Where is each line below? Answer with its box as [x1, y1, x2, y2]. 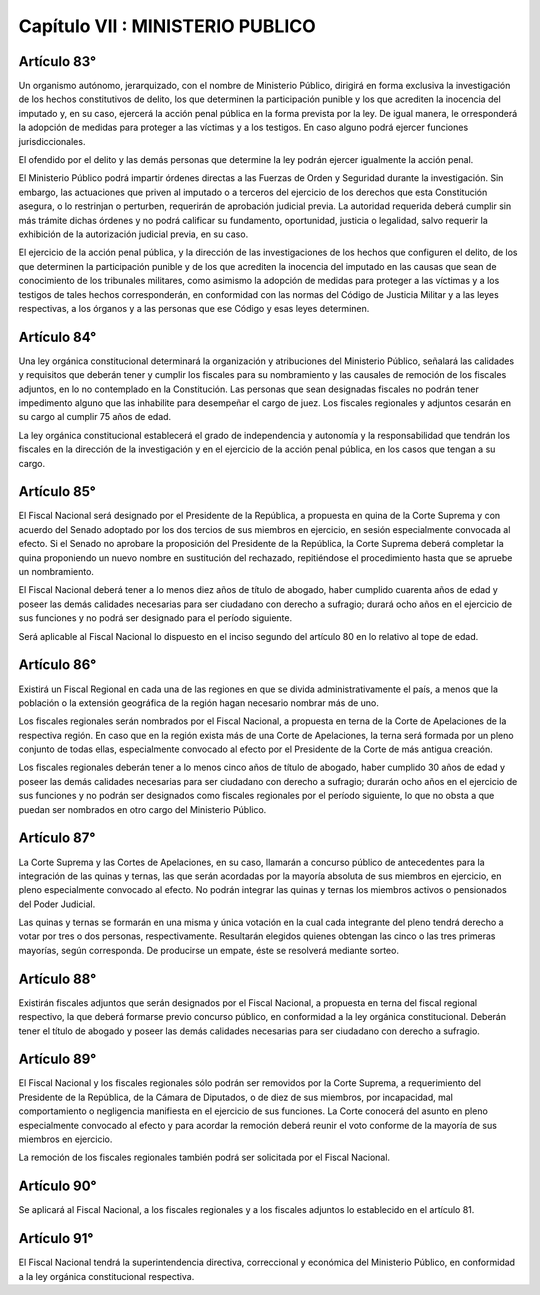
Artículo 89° [18, 1051, 97, 1068]
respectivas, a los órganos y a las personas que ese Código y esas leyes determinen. [18, 302, 370, 314]
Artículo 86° [18, 656, 97, 674]
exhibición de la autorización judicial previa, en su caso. [18, 228, 249, 240]
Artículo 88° [18, 970, 97, 987]
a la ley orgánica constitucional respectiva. [18, 1270, 195, 1282]
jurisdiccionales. [18, 135, 86, 147]
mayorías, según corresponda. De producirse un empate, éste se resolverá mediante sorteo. [18, 944, 400, 956]
